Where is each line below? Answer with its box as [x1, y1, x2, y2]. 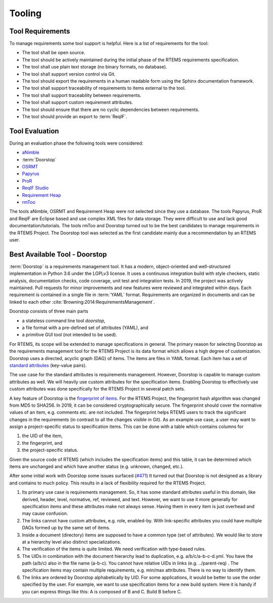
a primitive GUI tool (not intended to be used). [22, 332, 117, 338]
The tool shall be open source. [22, 50, 85, 56]
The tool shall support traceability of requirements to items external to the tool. [22, 85, 186, 91]
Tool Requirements [9, 27, 70, 36]
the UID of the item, [22, 433, 63, 439]
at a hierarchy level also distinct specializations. [22, 539, 121, 545]
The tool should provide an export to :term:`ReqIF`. [22, 113, 127, 119]
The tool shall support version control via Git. [22, 71, 116, 77]
